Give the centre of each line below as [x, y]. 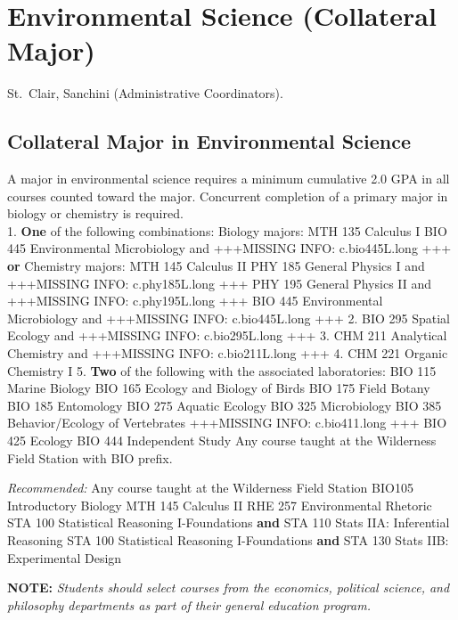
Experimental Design [65, 557]
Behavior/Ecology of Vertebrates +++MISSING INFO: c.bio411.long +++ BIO [227, 423]
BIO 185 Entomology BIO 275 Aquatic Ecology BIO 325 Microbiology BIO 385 [225, 405]
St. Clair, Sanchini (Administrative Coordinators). [145, 93]
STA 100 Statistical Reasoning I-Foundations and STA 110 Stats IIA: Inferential [229, 522]
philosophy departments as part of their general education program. [189, 604]
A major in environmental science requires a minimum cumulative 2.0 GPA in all [229, 179]
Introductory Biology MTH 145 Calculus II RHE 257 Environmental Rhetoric [220, 505]
